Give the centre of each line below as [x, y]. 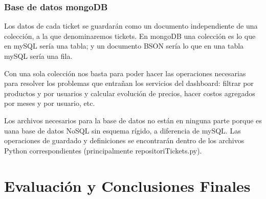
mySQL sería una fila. [38, 56]
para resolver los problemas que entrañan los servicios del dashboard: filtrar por [129, 83]
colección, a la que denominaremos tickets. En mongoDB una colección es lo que [130, 36]
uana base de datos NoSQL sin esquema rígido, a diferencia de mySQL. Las [123, 130]
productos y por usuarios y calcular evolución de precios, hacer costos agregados [130, 93]
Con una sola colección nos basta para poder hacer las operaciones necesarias [125, 73]
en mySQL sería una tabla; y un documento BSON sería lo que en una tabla [124, 46]
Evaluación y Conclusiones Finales [127, 185]
